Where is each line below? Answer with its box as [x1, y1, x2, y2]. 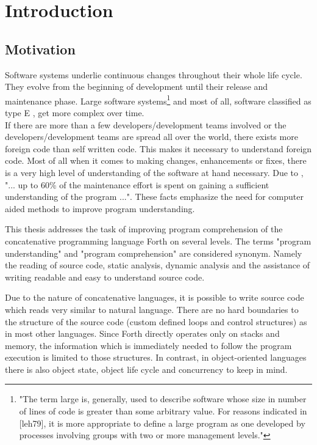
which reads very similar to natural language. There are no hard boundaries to [5, 303, 299, 315]
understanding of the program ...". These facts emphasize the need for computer [5, 190, 304, 203]
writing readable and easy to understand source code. [5, 270, 205, 283]
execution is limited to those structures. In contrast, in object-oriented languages [5, 351, 307, 364]
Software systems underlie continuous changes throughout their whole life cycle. [5, 68, 302, 81]
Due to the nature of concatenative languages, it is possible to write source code [5, 291, 304, 304]
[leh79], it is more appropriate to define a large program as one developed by [19, 416, 305, 429]
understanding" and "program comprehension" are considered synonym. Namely [5, 246, 302, 259]
